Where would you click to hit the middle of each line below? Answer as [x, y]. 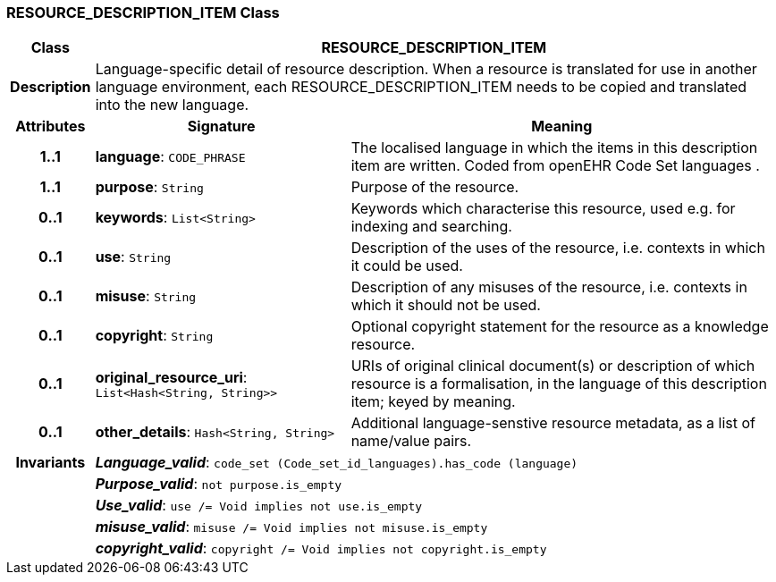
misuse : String [146, 296]
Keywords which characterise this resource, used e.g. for [543, 209]
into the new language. [172, 105]
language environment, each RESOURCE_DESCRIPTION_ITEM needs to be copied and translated [421, 87]
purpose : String [149, 187]
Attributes [51, 127]
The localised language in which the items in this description [554, 148]
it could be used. [407, 266]
